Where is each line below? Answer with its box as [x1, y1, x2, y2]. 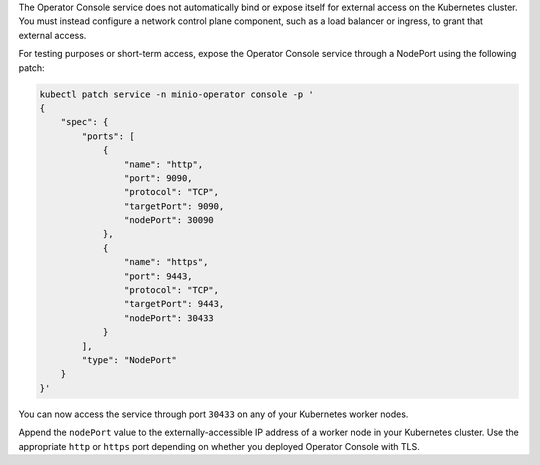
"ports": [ [81, 130, 135, 142]
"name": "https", [123, 256, 209, 268]
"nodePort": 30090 [123, 215, 214, 226]
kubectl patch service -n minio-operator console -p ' [39, 88, 314, 100]
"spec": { [60, 116, 109, 128]
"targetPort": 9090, [123, 200, 225, 212]
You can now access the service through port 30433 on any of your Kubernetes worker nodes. [18, 408, 409, 420]
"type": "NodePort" [81, 354, 177, 365]
